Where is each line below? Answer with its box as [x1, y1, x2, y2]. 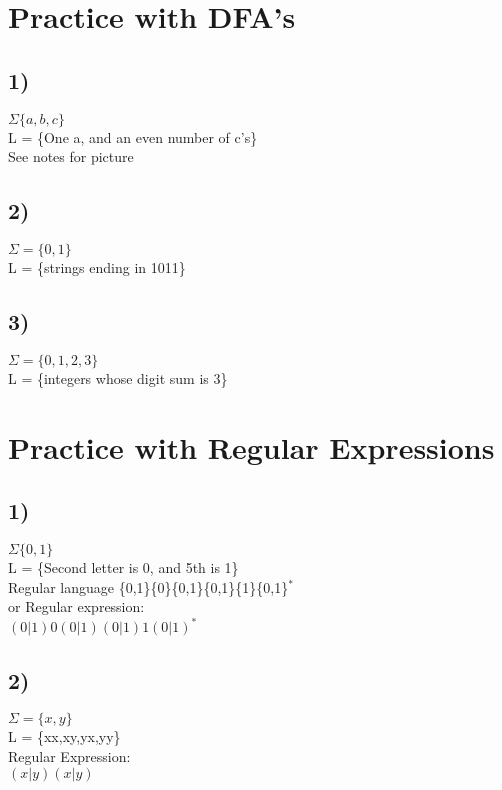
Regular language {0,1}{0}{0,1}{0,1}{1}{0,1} [8, 576, 289, 597]
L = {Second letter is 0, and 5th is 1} [8, 556, 239, 577]
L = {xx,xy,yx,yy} [8, 726, 121, 747]
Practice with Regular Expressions [8, 426, 495, 467]
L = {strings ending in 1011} [8, 256, 186, 277]
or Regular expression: [8, 596, 145, 617]
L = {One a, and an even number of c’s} [8, 126, 258, 147]
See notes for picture [8, 146, 134, 167]
